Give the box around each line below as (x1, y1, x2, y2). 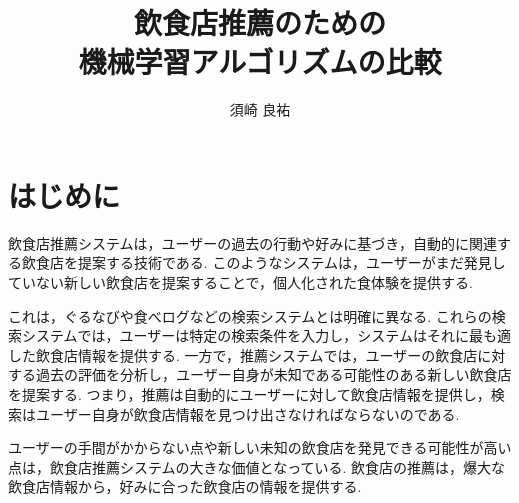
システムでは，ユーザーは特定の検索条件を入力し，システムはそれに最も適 (21, 325, 511, 346)
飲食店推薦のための (133, 2, 386, 43)
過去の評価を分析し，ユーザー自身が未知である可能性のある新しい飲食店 (35, 364, 512, 385)
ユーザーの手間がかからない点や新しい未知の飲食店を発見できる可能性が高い (8, 437, 512, 458)
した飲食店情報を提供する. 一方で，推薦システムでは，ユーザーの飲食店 (8, 344, 478, 365)
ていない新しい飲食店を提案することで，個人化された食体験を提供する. (8, 272, 473, 293)
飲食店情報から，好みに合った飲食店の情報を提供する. (8, 476, 362, 497)
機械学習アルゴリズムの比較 (78, 41, 442, 82)
